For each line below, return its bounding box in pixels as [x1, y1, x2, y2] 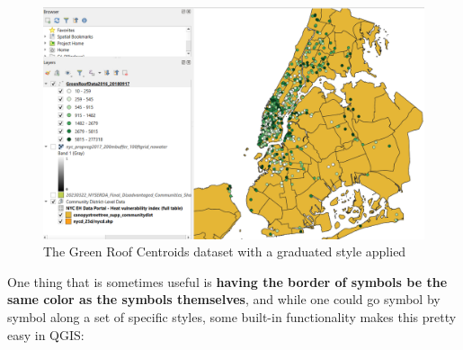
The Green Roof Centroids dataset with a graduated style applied [43, 242, 406, 261]
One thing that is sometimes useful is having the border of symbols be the [7, 272, 448, 291]
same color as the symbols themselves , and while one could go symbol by [7, 290, 441, 309]
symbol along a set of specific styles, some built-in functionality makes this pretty [7, 307, 457, 326]
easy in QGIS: [7, 325, 85, 344]
